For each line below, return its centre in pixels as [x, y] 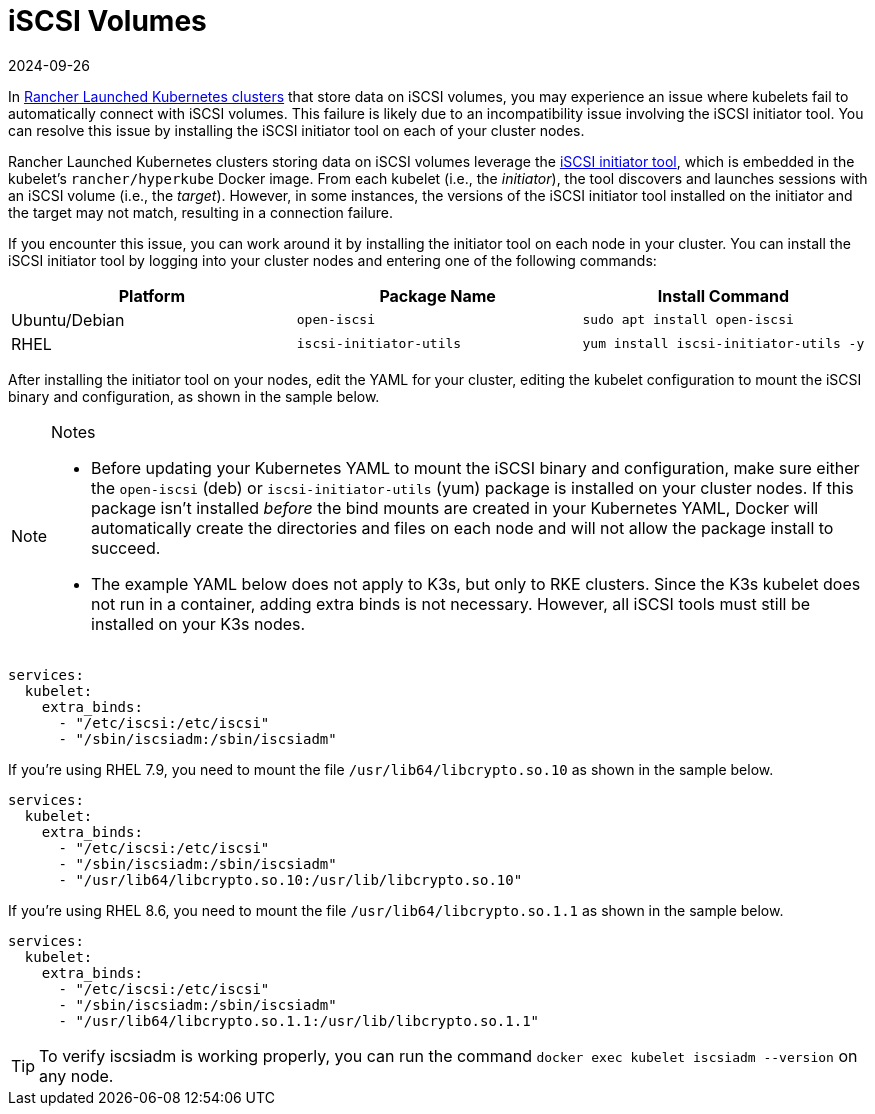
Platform [152, 295]
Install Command [723, 295]
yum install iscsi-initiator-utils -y [723, 344]
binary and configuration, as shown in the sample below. [194, 396]
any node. [76, 1075]
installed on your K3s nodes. [198, 623]
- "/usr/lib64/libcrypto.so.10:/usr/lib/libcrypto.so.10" [290, 879]
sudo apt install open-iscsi [688, 320]
